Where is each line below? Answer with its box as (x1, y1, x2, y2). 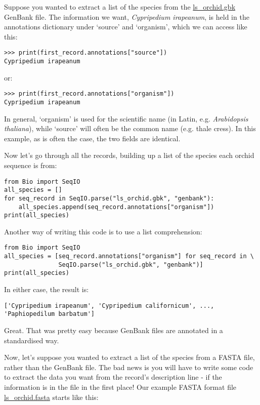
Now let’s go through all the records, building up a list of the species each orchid (4, 150, 254, 160)
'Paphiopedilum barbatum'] (4, 310, 95, 318)
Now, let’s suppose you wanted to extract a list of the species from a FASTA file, (4, 352, 255, 362)
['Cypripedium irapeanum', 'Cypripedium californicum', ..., (4, 302, 214, 309)
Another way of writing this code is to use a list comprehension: (4, 226, 202, 236)
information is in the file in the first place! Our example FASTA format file (4, 381, 237, 392)
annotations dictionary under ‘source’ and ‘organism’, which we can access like (4, 21, 247, 32)
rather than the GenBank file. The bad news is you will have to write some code (4, 361, 253, 372)
